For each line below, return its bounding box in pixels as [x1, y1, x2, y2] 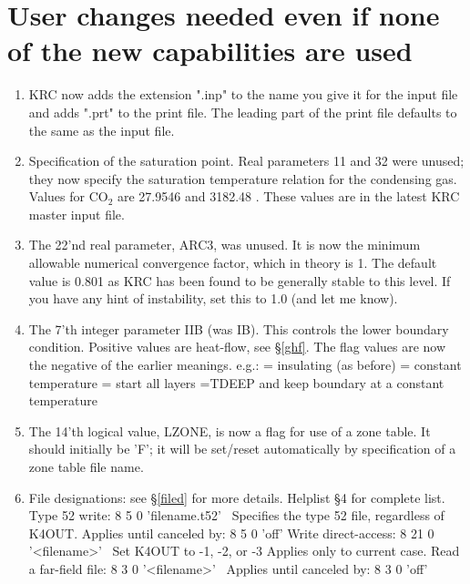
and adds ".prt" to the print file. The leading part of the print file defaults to [28, 102, 457, 121]
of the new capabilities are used [7, 32, 413, 69]
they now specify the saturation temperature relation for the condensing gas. [28, 169, 457, 188]
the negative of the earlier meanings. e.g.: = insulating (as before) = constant [28, 355, 462, 374]
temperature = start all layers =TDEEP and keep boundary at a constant [28, 373, 444, 392]
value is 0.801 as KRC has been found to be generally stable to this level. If [28, 271, 451, 290]
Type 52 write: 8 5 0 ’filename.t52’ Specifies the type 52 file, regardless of [28, 506, 444, 525]
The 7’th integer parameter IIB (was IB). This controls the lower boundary [28, 319, 449, 338]
